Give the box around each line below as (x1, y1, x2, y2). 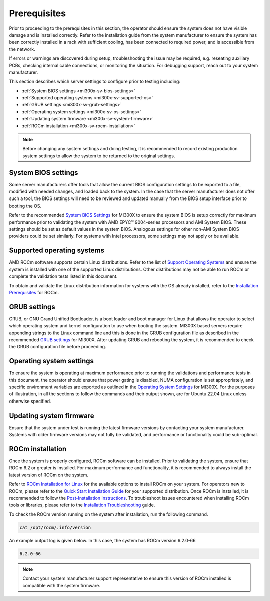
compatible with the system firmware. (22, 582, 101, 588)
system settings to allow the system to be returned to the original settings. (22, 153, 175, 159)
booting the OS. (9, 203, 42, 209)
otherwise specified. (9, 398, 51, 404)
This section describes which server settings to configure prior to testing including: (9, 78, 181, 85)
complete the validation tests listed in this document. (9, 273, 118, 279)
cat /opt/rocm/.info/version (19, 524, 91, 530)
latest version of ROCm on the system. (9, 472, 88, 478)
